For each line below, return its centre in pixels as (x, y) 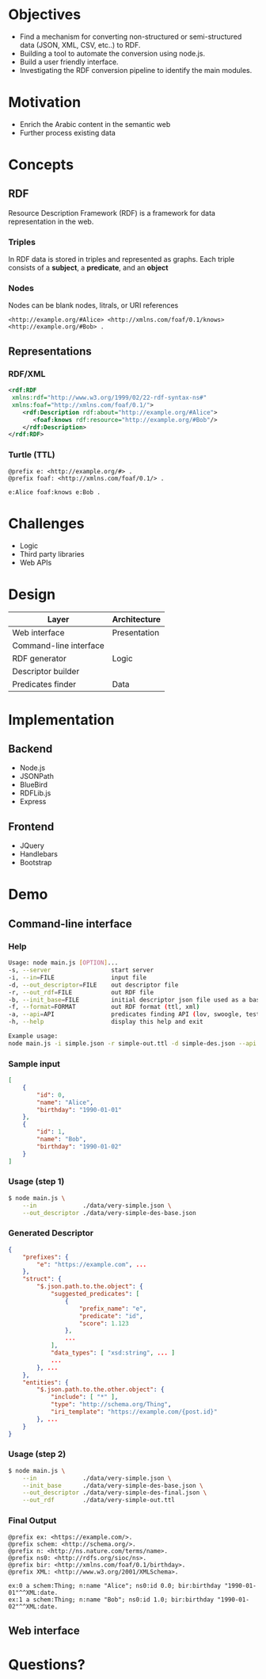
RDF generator (40, 658)
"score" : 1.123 (104, 1323)
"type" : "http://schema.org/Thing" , (111, 1405)
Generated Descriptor (51, 1233)
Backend (30, 749)
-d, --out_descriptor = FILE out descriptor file (93, 985)
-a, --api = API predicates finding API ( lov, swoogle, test (134, 1014)
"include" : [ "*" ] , (84, 1397)
